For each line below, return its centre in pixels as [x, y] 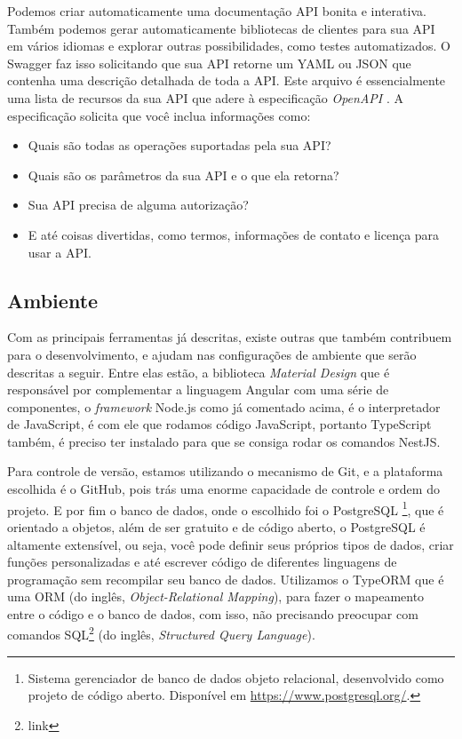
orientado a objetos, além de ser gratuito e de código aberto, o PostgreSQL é [216, 526]
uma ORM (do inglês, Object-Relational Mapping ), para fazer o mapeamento [216, 596]
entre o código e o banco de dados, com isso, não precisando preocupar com [213, 613]
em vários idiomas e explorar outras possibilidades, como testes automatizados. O [229, 46]
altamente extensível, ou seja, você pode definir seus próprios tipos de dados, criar [231, 544]
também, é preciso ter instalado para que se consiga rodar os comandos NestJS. [224, 441]
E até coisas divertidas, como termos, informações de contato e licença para [234, 234]
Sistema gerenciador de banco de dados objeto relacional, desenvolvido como [236, 677]
